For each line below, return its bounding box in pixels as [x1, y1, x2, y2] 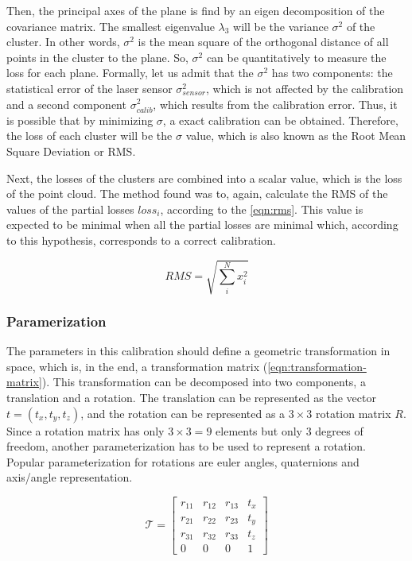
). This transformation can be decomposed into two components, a [41, 373, 366, 390]
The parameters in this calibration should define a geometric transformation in [6, 342, 391, 359]
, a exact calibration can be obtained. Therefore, [162, 111, 398, 128]
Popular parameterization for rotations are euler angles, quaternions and [6, 453, 360, 470]
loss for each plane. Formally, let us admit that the [6, 64, 254, 81]
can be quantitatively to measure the [206, 48, 387, 65]
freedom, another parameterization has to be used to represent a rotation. [6, 438, 367, 455]
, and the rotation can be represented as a [80, 404, 286, 421]
